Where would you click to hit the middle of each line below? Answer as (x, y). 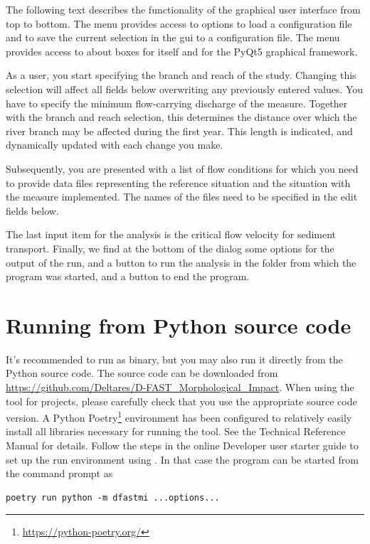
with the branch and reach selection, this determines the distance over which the (181, 117)
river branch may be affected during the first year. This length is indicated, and (179, 130)
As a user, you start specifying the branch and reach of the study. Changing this (181, 75)
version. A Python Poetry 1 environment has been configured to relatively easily (179, 416)
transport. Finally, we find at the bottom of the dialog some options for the (170, 248)
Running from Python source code (179, 325)
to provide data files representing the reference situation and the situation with (178, 182)
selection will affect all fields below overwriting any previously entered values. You (185, 89)
